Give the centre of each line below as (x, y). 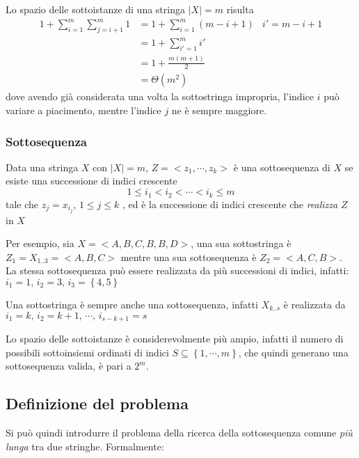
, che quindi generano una (293, 352)
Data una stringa (42, 167)
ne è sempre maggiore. (219, 110)
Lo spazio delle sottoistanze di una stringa (95, 9)
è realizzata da (314, 304)
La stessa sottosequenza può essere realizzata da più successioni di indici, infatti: (177, 270)
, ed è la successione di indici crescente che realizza (230, 204)
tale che (22, 204)
